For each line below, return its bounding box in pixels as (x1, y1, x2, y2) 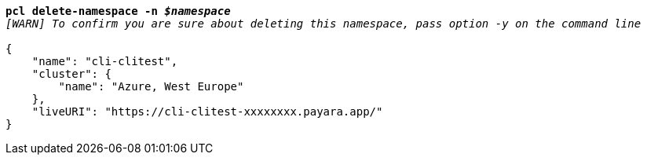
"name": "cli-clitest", (31, 55, 178, 68)
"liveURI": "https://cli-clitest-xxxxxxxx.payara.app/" (31, 105, 383, 118)
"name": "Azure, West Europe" (58, 80, 244, 93)
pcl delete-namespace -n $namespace (5, 5, 231, 17)
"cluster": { (31, 68, 111, 80)
